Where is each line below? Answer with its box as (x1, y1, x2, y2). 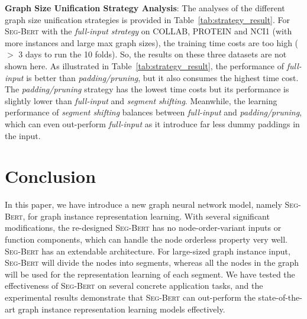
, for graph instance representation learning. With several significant (22, 210, 270, 222)
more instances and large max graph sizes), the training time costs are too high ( (5, 36, 299, 49)
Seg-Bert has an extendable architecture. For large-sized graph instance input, (5, 244, 290, 257)
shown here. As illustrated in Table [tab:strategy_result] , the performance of (5, 59, 284, 72)
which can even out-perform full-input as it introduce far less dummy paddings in (5, 117, 300, 130)
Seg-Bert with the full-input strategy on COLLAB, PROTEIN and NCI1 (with (5, 25, 292, 37)
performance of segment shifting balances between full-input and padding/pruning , (5, 106, 302, 118)
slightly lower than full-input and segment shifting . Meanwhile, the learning (5, 94, 277, 107)
